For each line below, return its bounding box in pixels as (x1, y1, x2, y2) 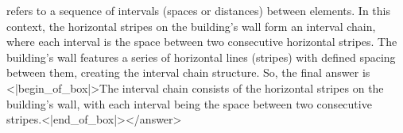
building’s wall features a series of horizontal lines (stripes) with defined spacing (6, 48, 396, 65)
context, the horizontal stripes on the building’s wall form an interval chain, (6, 17, 376, 34)
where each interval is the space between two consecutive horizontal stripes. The (6, 33, 397, 50)
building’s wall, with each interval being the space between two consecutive (6, 95, 372, 112)
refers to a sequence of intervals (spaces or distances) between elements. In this (6, 2, 390, 18)
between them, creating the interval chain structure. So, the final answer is (6, 64, 370, 81)
